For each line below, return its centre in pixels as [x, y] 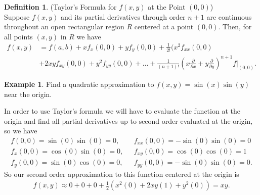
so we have [21, 131]
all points [18, 36]
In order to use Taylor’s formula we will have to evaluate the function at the [122, 111]
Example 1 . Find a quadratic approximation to [79, 84]
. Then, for [235, 27]
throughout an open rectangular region [64, 27]
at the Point [167, 7]
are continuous [229, 16]
